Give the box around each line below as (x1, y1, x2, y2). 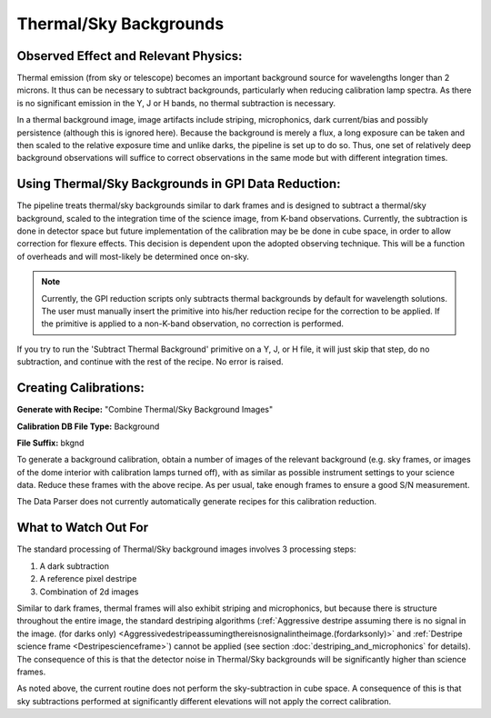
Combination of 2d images (39, 586, 139, 597)
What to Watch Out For (16, 520, 149, 535)
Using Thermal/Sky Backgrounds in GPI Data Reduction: (16, 176, 341, 192)
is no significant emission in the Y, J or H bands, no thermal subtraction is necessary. (16, 97, 336, 108)
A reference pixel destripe (39, 573, 137, 584)
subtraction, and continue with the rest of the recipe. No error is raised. (16, 356, 284, 367)
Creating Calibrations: (16, 380, 145, 395)
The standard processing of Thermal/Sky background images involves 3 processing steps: (16, 543, 356, 554)
